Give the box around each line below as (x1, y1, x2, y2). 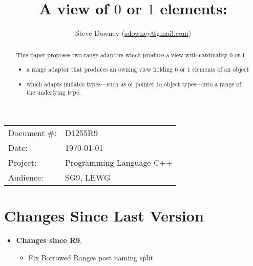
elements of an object (192, 65, 249, 74)
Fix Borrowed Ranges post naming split (28, 252, 154, 262)
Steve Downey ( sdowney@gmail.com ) (75, 28, 192, 38)
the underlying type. (27, 88, 81, 97)
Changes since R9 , (16, 235, 82, 246)
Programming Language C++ (65, 156, 173, 168)
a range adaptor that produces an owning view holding (27, 65, 173, 74)
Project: (8, 156, 37, 168)
